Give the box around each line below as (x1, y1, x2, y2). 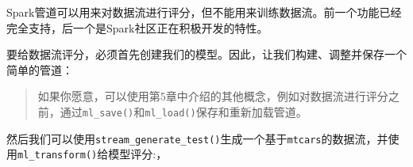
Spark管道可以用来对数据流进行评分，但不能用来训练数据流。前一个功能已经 (6, 4, 402, 20)
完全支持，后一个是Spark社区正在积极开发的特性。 (6, 19, 268, 36)
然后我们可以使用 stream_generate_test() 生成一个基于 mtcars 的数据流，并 (6, 130, 388, 146)
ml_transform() (17, 150, 98, 161)
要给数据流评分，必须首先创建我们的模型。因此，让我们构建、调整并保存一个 (6, 46, 407, 63)
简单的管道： (6, 61, 73, 78)
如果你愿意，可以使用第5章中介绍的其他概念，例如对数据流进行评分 (37, 88, 388, 104)
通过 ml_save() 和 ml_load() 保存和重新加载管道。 (60, 103, 307, 120)
